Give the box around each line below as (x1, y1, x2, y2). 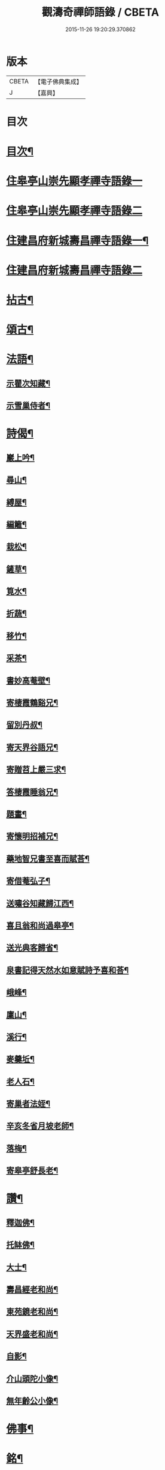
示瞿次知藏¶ (6, 378, 51, 388)
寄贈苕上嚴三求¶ (6, 765, 66, 775)
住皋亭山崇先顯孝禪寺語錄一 (6, 175, 143, 188)
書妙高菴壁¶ (6, 675, 51, 685)
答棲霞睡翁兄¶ (6, 787, 59, 797)
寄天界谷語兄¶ (6, 742, 59, 752)
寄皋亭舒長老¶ (6, 1166, 59, 1176)
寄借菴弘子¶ (6, 876, 51, 886)
